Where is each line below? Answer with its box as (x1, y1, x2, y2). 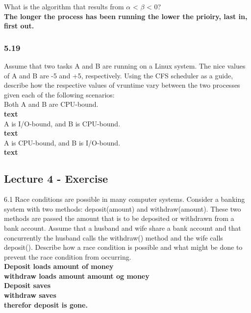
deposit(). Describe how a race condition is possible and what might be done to (4, 242, 243, 252)
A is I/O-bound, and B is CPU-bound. (4, 118, 121, 128)
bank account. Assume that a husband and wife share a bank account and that (4, 222, 241, 233)
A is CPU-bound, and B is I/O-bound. (4, 137, 121, 147)
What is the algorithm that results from (4, 1, 124, 11)
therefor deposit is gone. (4, 299, 88, 310)
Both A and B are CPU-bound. (4, 99, 99, 109)
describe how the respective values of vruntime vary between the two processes (4, 80, 240, 90)
